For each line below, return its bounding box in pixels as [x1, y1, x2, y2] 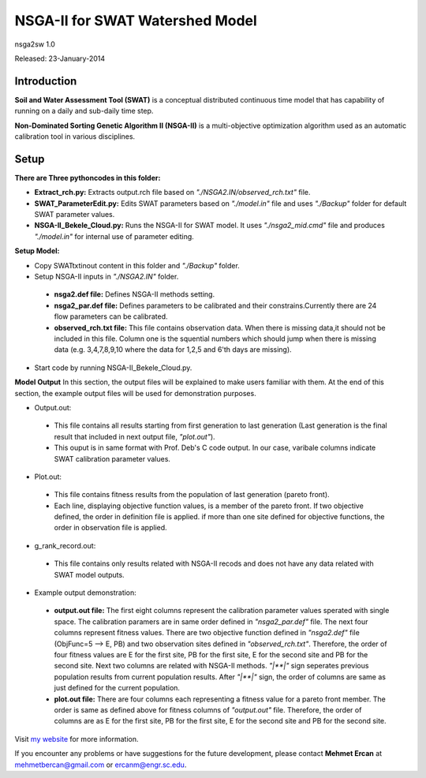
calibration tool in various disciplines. [14, 132, 136, 141]
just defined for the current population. [54, 683, 181, 693]
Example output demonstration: [34, 588, 137, 597]
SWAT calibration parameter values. [54, 454, 171, 463]
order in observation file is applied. [54, 523, 167, 533]
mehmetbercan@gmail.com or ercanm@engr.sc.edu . [14, 760, 187, 769]
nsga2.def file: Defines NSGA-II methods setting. [54, 290, 215, 299]
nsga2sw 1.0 [14, 39, 55, 49]
